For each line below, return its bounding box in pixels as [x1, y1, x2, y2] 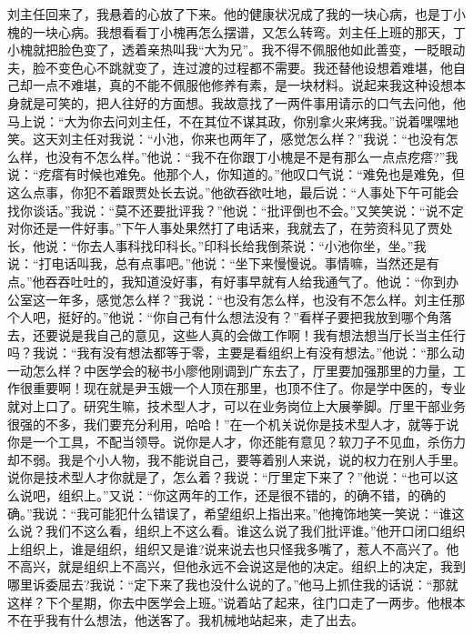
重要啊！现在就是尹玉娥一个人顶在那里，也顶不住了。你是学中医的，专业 [32, 378, 466, 398]
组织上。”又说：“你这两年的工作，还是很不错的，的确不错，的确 [57, 486, 434, 505]
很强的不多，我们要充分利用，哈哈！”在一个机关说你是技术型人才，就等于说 [7, 414, 459, 433]
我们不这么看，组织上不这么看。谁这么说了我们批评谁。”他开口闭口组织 [45, 521, 466, 540]
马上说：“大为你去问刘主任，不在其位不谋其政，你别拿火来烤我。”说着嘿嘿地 [7, 111, 459, 130]
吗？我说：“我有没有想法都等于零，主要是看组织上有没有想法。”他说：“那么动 [7, 343, 465, 362]
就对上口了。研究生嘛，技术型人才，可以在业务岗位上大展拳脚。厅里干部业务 [7, 397, 466, 416]
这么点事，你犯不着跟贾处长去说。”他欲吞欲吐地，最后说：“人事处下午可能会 [7, 182, 459, 201]
